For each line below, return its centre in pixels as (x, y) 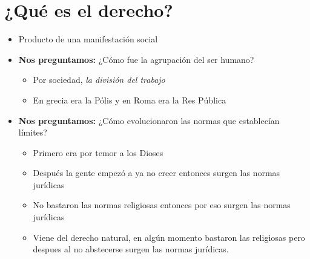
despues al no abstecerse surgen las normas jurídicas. (131, 249)
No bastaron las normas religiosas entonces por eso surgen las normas (162, 205)
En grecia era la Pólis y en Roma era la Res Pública (130, 100)
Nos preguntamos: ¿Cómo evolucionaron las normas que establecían (149, 120)
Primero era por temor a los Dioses (98, 152)
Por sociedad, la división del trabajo (99, 80)
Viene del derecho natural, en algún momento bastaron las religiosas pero (169, 237)
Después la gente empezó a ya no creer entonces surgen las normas (157, 173)
